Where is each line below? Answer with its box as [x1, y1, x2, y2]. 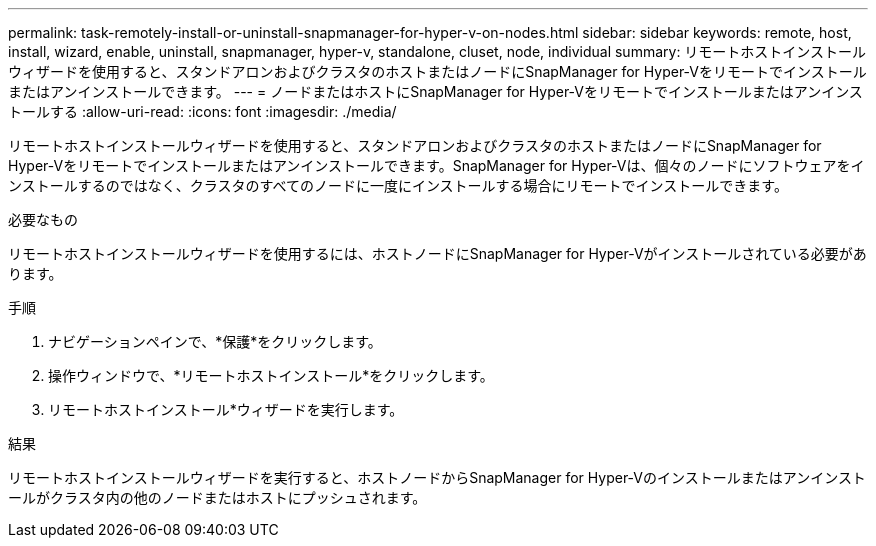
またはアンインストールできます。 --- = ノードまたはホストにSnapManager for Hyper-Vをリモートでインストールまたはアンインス [8, 83, 863, 100]
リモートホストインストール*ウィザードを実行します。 [48, 401, 404, 418]
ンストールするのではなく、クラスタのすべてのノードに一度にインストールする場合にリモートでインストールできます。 [8, 177, 788, 194]
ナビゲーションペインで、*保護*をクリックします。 [48, 333, 382, 350]
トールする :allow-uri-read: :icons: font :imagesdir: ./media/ [8, 103, 397, 120]
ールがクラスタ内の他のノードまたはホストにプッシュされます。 [8, 489, 427, 506]
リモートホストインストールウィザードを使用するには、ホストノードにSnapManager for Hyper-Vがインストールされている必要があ [8, 245, 867, 262]
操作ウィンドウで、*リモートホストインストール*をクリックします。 [48, 367, 494, 384]
